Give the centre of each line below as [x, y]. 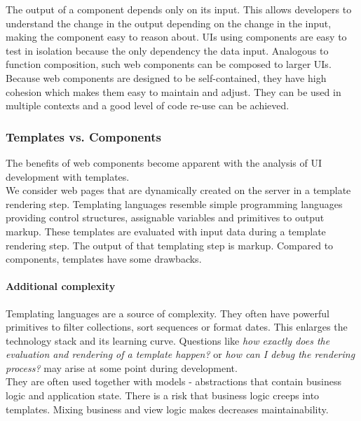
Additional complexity [61, 286]
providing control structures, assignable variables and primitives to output [165, 218]
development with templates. [68, 176]
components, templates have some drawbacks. [104, 259]
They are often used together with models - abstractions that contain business [173, 381]
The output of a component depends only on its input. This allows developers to [179, 9]
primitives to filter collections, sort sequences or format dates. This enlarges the [177, 327]
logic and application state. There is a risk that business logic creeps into [163, 395]
